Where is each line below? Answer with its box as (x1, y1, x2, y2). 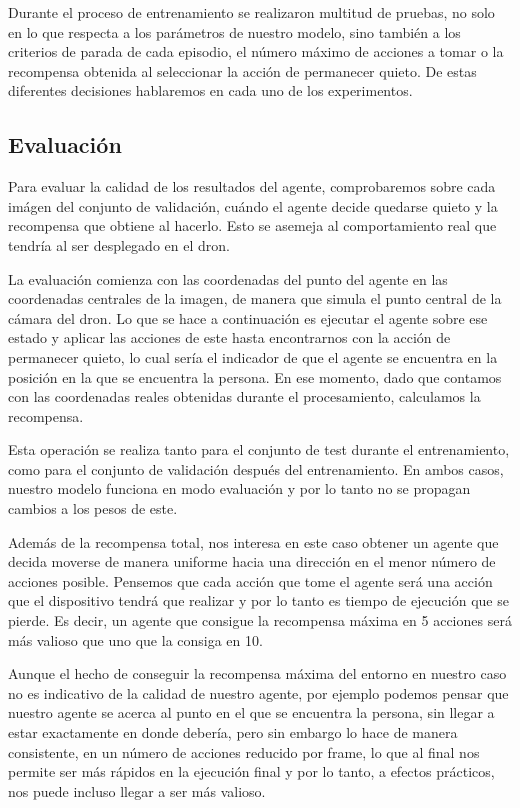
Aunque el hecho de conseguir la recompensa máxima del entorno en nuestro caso (8, 663, 507, 684)
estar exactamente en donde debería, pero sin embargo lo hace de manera (8, 722, 458, 743)
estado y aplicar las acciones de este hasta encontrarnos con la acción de (8, 327, 451, 348)
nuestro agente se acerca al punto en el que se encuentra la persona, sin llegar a (8, 702, 495, 723)
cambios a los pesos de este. (8, 498, 178, 519)
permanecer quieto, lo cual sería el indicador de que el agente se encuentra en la (8, 346, 498, 367)
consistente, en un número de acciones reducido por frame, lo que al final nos (8, 741, 480, 762)
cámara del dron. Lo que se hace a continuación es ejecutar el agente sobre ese (8, 307, 488, 328)
